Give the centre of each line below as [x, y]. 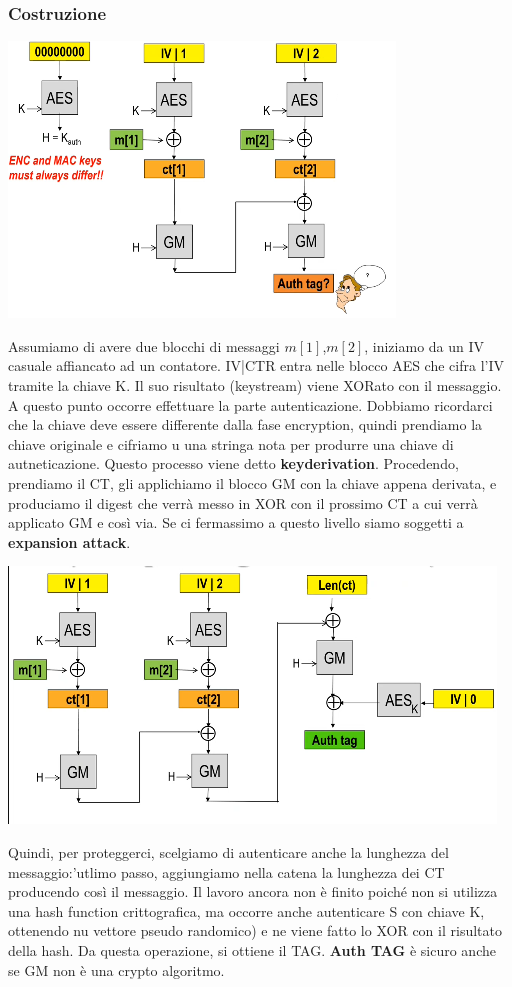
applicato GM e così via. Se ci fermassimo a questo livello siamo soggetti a [236, 522]
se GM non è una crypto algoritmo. [116, 969]
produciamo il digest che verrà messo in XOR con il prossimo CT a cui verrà [243, 502]
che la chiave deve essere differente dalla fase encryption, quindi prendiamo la [245, 424]
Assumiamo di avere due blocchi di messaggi [144, 345]
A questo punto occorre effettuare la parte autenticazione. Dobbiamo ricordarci [250, 404]
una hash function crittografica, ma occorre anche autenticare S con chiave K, [246, 910]
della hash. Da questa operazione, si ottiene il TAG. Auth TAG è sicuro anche [252, 949]
